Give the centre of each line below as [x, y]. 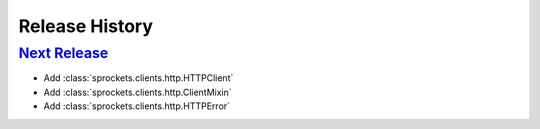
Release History [86, 26]
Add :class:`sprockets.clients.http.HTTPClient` [138, 78]
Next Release [63, 53]
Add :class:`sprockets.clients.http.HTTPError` [136, 106]
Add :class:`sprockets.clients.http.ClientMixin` [137, 92]
